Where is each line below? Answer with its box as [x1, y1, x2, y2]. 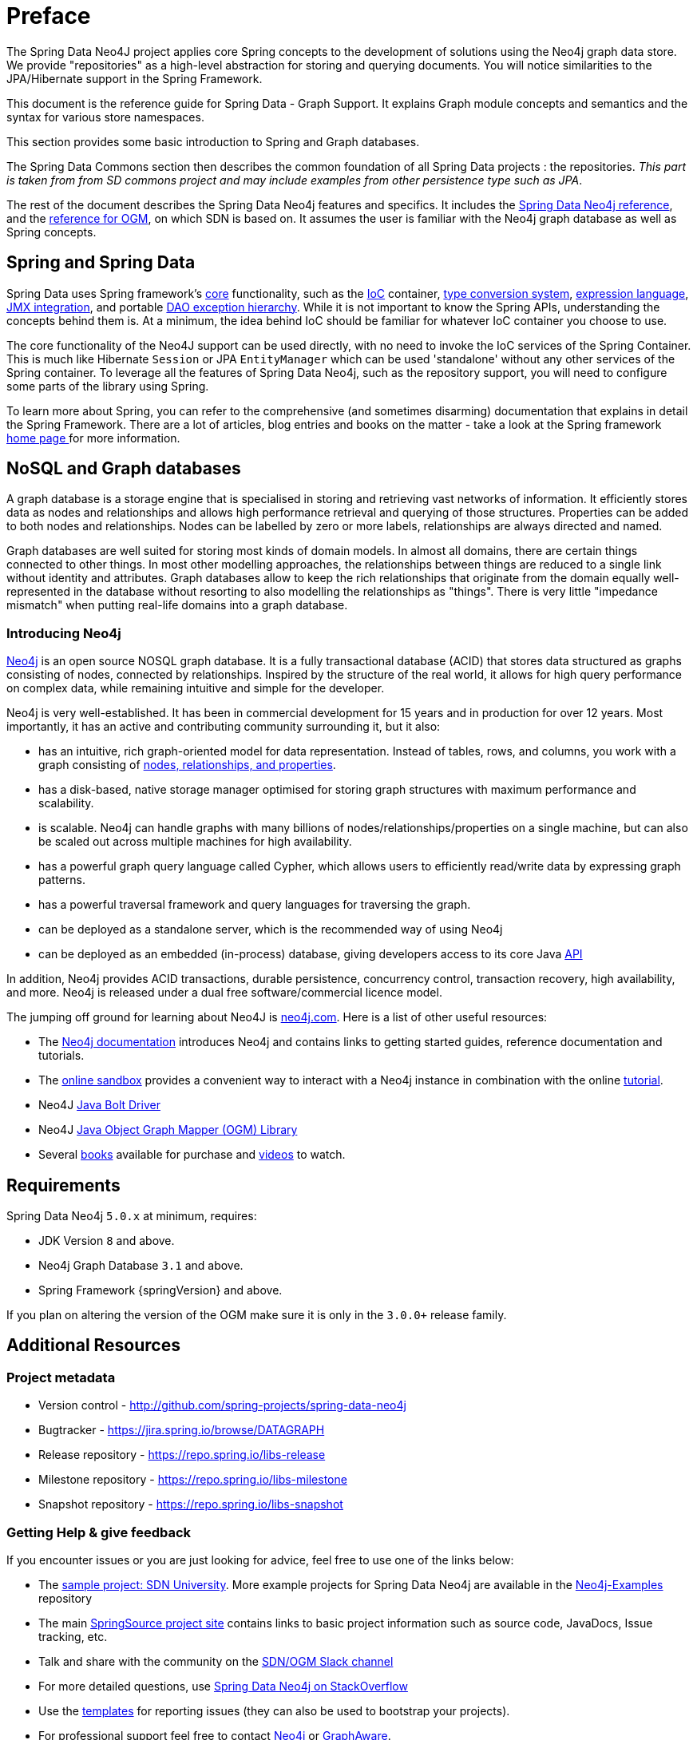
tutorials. [38, 1048, 85, 1063]
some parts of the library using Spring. [6, 379, 209, 393]
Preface [6, 2, 91, 30]
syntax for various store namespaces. [6, 109, 204, 124]
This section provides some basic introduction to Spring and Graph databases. [6, 134, 420, 149]
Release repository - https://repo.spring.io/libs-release [38, 1448, 326, 1462]
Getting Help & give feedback [6, 1524, 192, 1540]
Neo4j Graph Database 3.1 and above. [38, 1258, 244, 1273]
